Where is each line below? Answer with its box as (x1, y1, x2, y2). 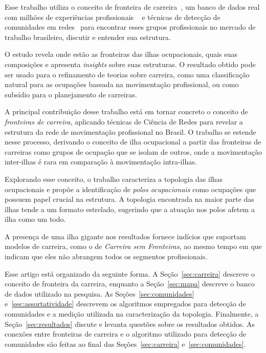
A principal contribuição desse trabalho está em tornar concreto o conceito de (5, 106, 248, 117)
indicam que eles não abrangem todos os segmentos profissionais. (5, 251, 208, 262)
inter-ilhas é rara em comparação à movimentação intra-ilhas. (5, 156, 197, 167)
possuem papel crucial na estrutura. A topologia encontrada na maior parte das (5, 194, 254, 204)
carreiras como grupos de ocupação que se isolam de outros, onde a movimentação (5, 146, 262, 157)
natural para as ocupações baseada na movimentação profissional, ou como (5, 79, 239, 90)
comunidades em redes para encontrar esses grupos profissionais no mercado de (5, 22, 256, 32)
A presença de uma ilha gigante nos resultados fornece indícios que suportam (5, 231, 246, 241)
